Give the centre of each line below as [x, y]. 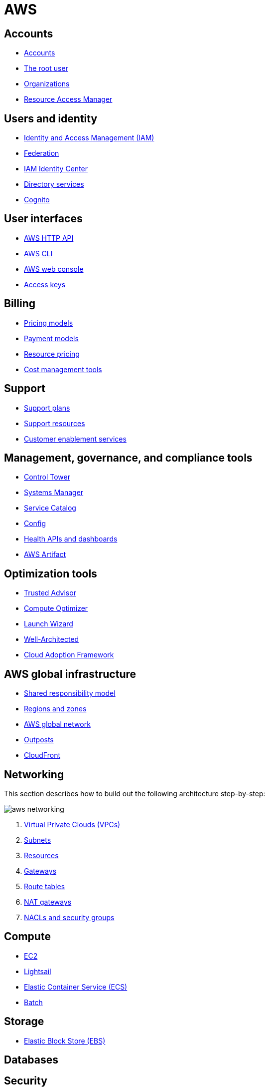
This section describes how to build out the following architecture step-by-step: [135, 793]
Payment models [51, 338]
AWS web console [54, 269]
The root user [46, 68]
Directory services [54, 184]
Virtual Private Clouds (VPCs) [72, 824]
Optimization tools [51, 573]
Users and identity [51, 118]
